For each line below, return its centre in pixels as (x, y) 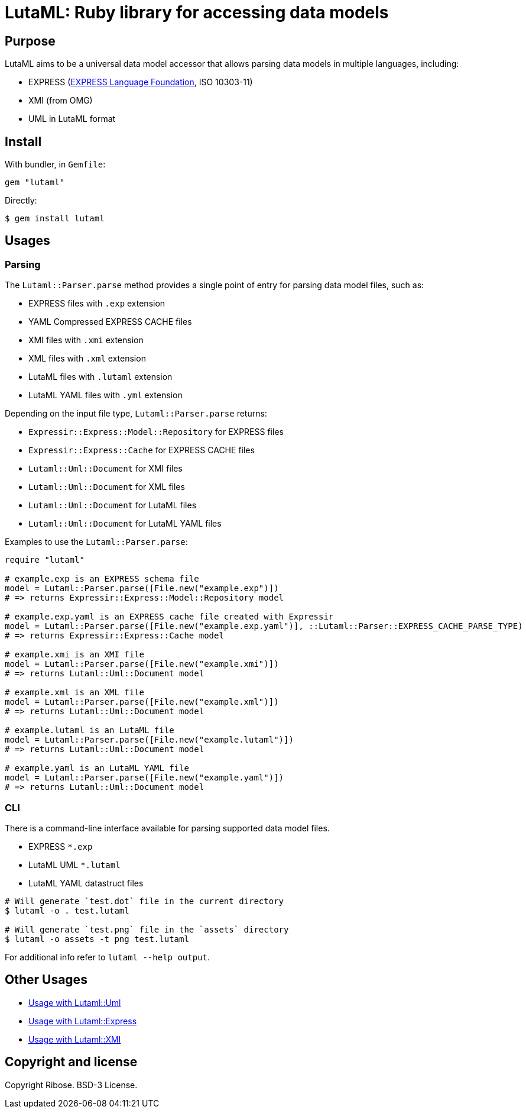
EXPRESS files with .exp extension (97, 304)
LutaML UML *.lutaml (74, 864)
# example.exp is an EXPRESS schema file (102, 579)
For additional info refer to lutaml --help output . (108, 957)
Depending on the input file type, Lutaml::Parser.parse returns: (136, 414)
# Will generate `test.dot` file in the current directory (145, 901)
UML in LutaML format (72, 119)
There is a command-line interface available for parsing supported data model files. (167, 828)
